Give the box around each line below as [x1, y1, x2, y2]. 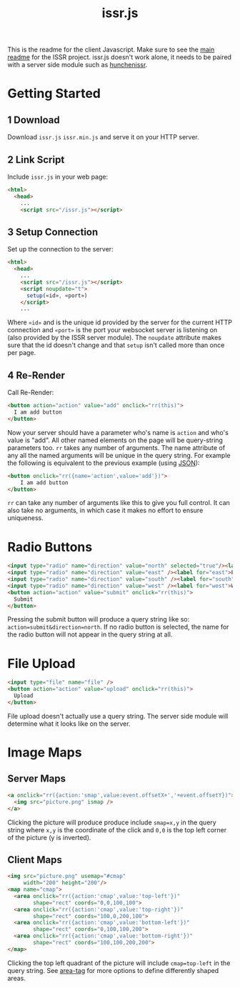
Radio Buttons [7, 539, 93, 555]
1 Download [7, 114, 60, 126]
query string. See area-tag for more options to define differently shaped [7, 966, 219, 974]
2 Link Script [7, 154, 65, 166]
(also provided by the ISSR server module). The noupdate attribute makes [7, 334, 221, 342]
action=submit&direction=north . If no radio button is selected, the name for [7, 623, 229, 632]
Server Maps [7, 773, 66, 785]
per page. [7, 349, 36, 357]
